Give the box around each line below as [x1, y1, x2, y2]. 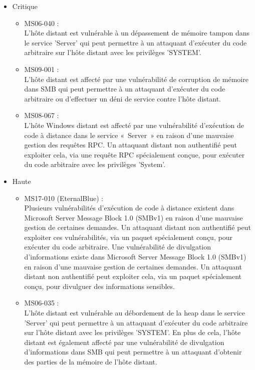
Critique [12, 1, 38, 11]
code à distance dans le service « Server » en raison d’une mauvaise [24, 129, 234, 140]
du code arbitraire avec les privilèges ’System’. [24, 159, 166, 169]
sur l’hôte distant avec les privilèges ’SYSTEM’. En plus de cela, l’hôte [24, 327, 241, 337]
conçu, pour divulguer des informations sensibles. [24, 280, 175, 291]
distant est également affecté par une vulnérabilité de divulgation [24, 336, 224, 347]
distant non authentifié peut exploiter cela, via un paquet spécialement [24, 271, 242, 281]
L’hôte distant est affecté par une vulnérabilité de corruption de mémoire [24, 73, 248, 84]
